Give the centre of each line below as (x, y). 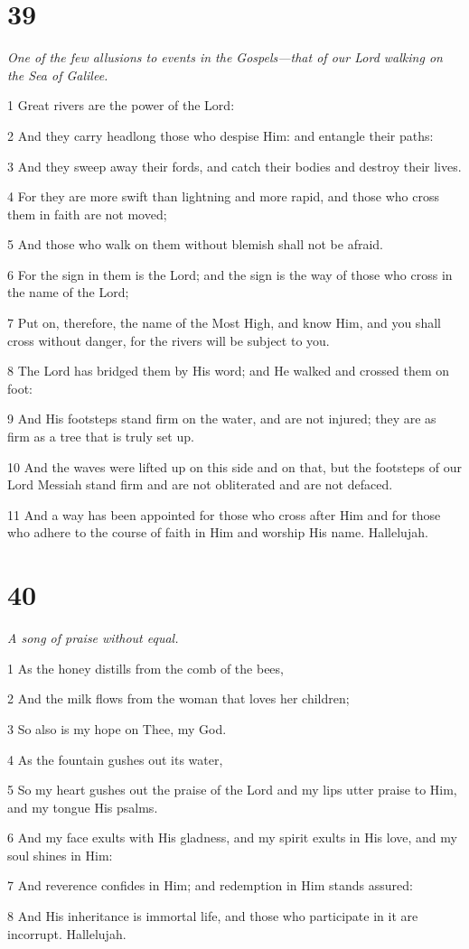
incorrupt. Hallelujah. (67, 933)
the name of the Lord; (68, 292)
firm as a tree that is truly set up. (101, 437)
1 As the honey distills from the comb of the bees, (145, 668)
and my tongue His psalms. (83, 807)
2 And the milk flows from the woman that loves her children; (178, 698)
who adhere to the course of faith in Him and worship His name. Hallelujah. (218, 532)
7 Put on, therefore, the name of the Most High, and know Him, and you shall (224, 323)
